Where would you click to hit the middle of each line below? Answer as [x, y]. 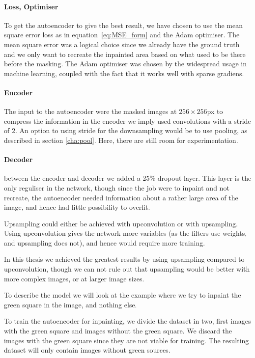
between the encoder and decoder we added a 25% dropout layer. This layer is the [128, 178]
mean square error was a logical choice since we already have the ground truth [122, 44]
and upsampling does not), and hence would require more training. [105, 242]
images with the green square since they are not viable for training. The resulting [127, 340]
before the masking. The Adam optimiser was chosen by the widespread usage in [126, 64]
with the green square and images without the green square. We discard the [118, 331]
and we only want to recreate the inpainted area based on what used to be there [125, 54]
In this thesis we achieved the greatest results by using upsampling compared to [124, 259]
